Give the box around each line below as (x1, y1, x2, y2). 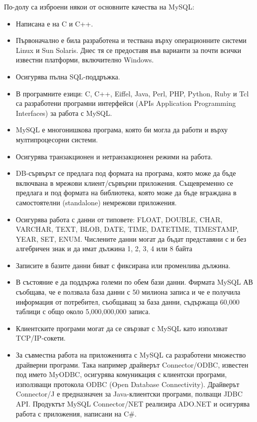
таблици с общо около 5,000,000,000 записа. (15, 306, 150, 317)
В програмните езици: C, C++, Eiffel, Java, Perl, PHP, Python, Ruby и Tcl (15, 88, 249, 98)
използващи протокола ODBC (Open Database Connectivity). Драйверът (15, 379, 239, 389)
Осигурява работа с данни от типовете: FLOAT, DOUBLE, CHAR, (15, 214, 222, 224)
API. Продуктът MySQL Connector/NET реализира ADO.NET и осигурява (15, 399, 250, 409)
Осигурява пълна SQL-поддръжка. (15, 71, 120, 81)
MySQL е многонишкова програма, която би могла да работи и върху (15, 124, 228, 135)
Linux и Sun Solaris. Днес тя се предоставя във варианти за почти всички (15, 44, 241, 55)
